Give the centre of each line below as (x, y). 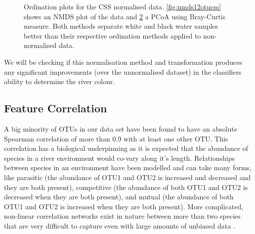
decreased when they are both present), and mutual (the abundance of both (119, 197)
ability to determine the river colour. (60, 81)
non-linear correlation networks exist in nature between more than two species (122, 216)
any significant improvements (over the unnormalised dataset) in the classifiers (123, 71)
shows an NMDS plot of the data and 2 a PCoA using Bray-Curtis (125, 16)
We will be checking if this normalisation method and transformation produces (123, 62)
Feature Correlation (56, 108)
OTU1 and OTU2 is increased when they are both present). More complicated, (124, 206)
